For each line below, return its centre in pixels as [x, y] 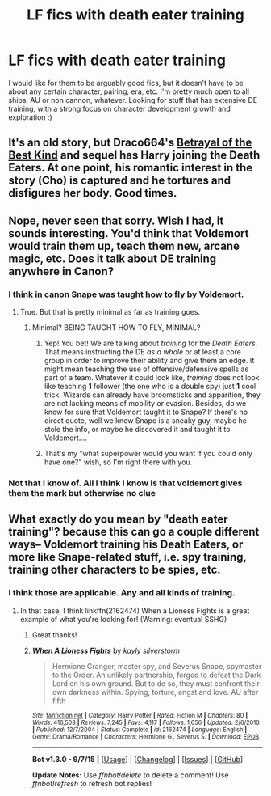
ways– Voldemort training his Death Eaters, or [126, 545]
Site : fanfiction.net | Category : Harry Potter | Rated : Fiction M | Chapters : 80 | [140, 715]
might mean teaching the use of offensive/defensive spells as [146, 369]
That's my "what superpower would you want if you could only [148, 454]
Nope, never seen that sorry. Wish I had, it [116, 220]
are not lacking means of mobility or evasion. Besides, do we [145, 404]
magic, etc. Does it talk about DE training [113, 258]
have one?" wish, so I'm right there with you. [118, 462]
